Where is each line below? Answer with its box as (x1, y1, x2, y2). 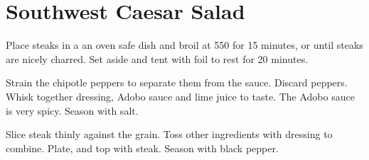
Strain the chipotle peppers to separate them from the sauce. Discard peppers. (6, 75, 348, 90)
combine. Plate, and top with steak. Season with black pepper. (6, 140, 279, 155)
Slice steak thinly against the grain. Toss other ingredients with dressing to (6, 127, 333, 142)
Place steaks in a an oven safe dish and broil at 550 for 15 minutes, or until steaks (6, 38, 363, 52)
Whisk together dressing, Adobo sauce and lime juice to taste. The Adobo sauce (6, 88, 355, 103)
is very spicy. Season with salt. (6, 103, 139, 118)
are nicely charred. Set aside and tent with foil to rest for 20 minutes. (6, 51, 309, 66)
